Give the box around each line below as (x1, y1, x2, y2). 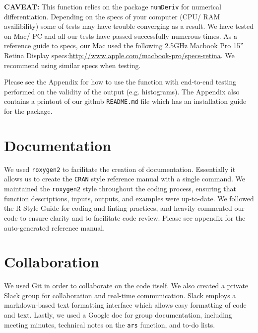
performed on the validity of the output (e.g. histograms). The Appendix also (4, 86, 240, 96)
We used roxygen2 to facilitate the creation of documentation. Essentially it (4, 164, 236, 174)
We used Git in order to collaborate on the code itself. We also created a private (4, 280, 249, 291)
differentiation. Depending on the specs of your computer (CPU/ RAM (4, 11, 220, 21)
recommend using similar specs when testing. (4, 60, 141, 70)
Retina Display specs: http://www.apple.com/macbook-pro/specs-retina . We (4, 50, 235, 61)
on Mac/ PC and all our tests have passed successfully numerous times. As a (4, 30, 237, 41)
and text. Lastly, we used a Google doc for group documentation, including (4, 310, 232, 320)
